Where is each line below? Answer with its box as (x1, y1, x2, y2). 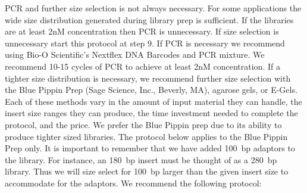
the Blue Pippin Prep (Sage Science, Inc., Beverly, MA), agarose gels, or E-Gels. (5, 83, 297, 96)
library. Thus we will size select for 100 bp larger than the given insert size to (5, 165, 289, 178)
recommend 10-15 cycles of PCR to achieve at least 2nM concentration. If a (5, 60, 280, 72)
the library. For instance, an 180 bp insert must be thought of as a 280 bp (5, 153, 277, 166)
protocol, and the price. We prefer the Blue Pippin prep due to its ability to (5, 118, 282, 130)
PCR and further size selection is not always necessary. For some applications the (5, 2, 302, 14)
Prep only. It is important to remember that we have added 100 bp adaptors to (5, 142, 295, 154)
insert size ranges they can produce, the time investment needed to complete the (5, 107, 298, 119)
